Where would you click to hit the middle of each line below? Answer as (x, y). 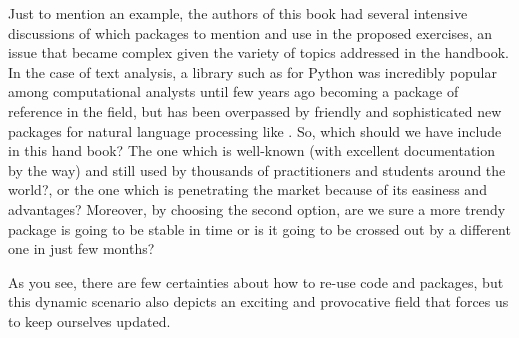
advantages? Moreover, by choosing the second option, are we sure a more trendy (257, 208)
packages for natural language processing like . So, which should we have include (255, 130)
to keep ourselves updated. (89, 320)
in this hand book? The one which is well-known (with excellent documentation (252, 150)
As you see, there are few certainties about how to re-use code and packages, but (256, 281)
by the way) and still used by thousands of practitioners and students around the (257, 169)
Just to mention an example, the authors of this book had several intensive (238, 13)
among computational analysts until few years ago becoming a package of (233, 91)
